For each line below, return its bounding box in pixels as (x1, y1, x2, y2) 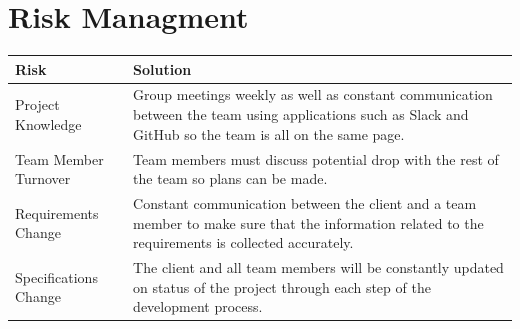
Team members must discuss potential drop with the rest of (133, 148, 499, 169)
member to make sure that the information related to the (133, 212, 484, 233)
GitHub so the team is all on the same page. (133, 123, 405, 144)
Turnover (15, 168, 71, 189)
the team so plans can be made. (133, 168, 328, 189)
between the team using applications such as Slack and (133, 104, 469, 125)
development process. (133, 296, 263, 317)
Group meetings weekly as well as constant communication (133, 84, 493, 105)
